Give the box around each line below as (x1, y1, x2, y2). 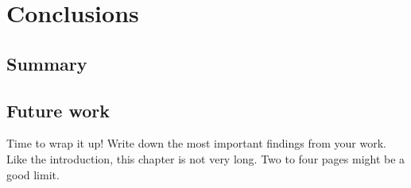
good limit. (6, 166, 60, 182)
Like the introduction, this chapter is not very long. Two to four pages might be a (6, 150, 405, 167)
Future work (6, 98, 111, 122)
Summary (6, 51, 87, 75)
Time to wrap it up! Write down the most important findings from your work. (6, 135, 386, 152)
